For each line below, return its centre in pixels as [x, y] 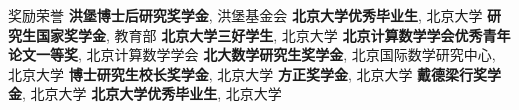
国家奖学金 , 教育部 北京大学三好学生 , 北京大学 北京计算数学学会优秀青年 [273, 34]
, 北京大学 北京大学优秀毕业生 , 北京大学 [152, 93]
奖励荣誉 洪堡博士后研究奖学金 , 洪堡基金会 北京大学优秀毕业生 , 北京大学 [245, 15]
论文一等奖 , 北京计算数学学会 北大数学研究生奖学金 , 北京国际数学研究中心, [252, 54]
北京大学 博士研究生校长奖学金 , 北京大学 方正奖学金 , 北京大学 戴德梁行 [241, 73]
